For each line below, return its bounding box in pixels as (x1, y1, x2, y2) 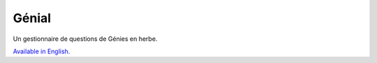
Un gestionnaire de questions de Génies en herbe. (13, 35, 158, 43)
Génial (13, 10, 52, 26)
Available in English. (13, 47, 71, 55)
